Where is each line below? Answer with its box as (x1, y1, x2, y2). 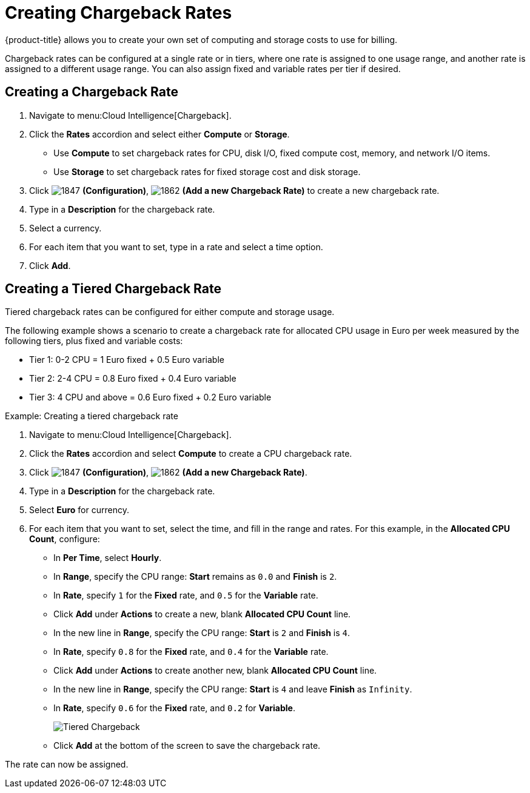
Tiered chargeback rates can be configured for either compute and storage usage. (5, 307, 335, 317)
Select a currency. (29, 222, 102, 233)
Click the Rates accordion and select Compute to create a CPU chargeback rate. (29, 448, 352, 459)
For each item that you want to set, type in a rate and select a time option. (29, 241, 323, 252)
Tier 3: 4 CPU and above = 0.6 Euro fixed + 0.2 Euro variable (29, 392, 272, 403)
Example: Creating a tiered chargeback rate (5, 411, 178, 422)
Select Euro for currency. (29, 505, 129, 516)
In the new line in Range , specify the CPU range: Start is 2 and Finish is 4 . (53, 628, 350, 639)
